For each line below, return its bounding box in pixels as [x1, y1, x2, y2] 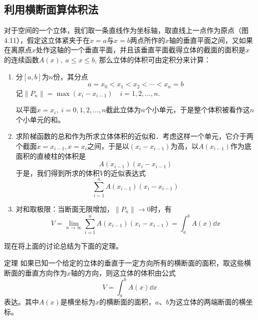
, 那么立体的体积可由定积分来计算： [94, 54, 211, 64]
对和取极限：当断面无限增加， [15, 203, 114, 214]
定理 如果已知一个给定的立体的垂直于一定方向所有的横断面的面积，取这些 [4, 257, 244, 268]
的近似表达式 [103, 168, 146, 178]
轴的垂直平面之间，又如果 [169, 34, 253, 45]
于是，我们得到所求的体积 [15, 168, 100, 178]
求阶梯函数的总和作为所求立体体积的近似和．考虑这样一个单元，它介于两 [15, 131, 254, 141]
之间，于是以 [87, 141, 129, 151]
